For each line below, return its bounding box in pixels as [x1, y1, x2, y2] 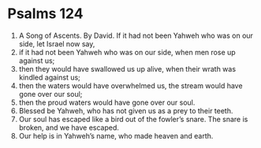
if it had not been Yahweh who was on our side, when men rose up [18, 47, 236, 57]
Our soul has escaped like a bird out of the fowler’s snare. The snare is [18, 114, 248, 124]
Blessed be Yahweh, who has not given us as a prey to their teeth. [18, 105, 233, 115]
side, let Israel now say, [18, 39, 95, 48]
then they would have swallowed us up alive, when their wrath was [18, 64, 237, 73]
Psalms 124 [7, 5, 84, 23]
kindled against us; [18, 72, 80, 82]
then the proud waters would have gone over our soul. [18, 98, 196, 107]
